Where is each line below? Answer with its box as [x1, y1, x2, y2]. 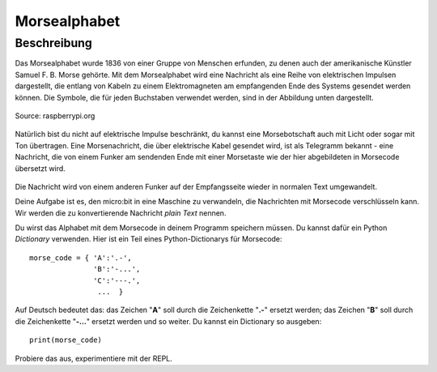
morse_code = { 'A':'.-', [29, 253, 133, 263]
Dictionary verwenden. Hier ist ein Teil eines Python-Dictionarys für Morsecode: [15, 234, 282, 244]
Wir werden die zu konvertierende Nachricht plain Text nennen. [15, 207, 227, 218]
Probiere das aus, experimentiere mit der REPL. [15, 353, 173, 363]
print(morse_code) [29, 336, 103, 344]
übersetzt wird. [15, 163, 66, 173]
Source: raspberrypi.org [15, 110, 95, 121]
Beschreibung [15, 36, 92, 50]
